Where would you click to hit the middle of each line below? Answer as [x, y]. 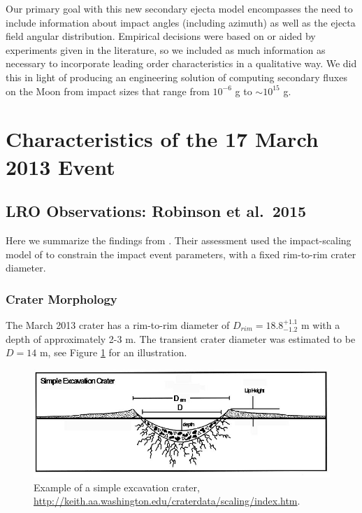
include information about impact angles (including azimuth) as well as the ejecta [181, 22]
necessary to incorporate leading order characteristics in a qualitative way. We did [181, 63]
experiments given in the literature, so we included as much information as [166, 49]
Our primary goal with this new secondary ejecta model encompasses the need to [179, 8]
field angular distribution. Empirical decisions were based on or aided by [161, 36]
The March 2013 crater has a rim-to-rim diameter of [118, 324]
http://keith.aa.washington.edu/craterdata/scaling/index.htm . [167, 501]
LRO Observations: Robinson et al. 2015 [156, 211]
